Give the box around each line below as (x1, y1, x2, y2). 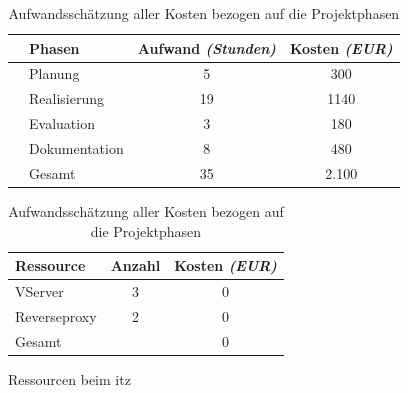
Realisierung (29, 88, 104, 109)
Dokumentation (29, 137, 124, 158)
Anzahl (110, 255, 161, 276)
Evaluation (29, 113, 95, 134)
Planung (29, 63, 80, 84)
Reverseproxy (15, 305, 97, 326)
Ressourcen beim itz (8, 368, 131, 389)
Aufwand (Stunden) (137, 37, 276, 58)
